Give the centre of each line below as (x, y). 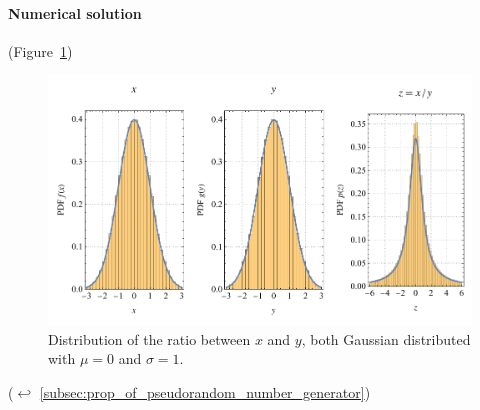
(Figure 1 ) (40, 50)
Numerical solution (75, 12)
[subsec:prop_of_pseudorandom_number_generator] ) (205, 391)
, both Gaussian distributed (386, 338)
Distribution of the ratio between (149, 338)
